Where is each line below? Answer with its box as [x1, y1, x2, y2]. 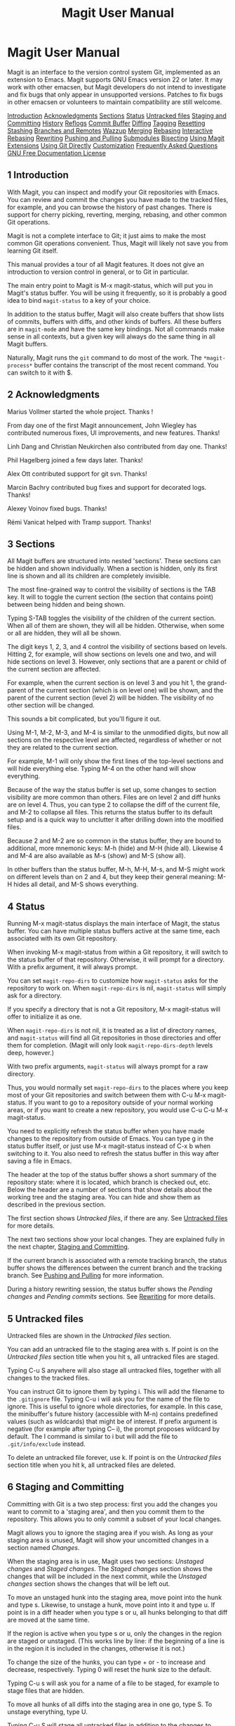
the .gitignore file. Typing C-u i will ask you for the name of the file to [7, 1395, 210, 1403]
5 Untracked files [7, 1313, 84, 1325]
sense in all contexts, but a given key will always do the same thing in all [7, 332, 216, 341]
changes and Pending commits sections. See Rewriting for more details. [7, 1292, 216, 1301]
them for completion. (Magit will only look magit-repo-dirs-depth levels [7, 1041, 213, 1050]
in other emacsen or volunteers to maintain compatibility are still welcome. [7, 97, 222, 106]
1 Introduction [7, 169, 69, 181]
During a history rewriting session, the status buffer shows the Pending [7, 1285, 213, 1293]
